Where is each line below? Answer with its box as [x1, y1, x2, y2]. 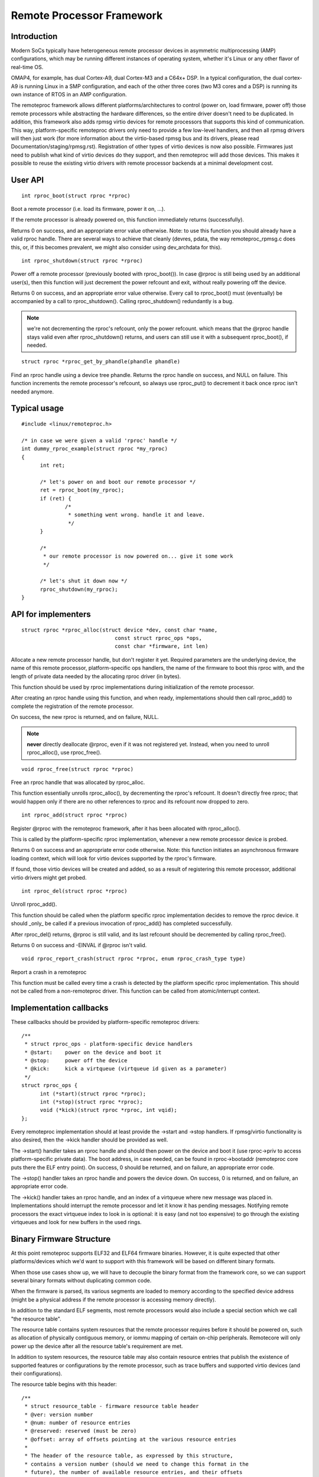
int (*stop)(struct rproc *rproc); [40, 1098, 143, 1105]
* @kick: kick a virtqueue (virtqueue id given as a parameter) [24, 1065, 227, 1072]
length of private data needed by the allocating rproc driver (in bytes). [11, 672, 181, 679]
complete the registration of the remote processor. [11, 702, 134, 710]
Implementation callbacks [11, 1003, 109, 1013]
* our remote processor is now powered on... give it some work [43, 553, 233, 559]
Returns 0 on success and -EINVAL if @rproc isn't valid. [11, 941, 147, 948]
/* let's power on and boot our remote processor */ [40, 479, 196, 485]
